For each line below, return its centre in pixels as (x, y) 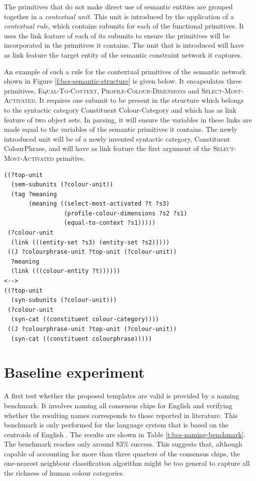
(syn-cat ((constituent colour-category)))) (85, 319)
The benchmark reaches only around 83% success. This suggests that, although (123, 444)
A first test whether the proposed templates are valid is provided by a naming (122, 396)
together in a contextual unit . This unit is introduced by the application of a (119, 16)
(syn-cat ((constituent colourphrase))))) (81, 339)
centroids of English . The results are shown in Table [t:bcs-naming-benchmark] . (125, 434)
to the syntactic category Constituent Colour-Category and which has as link (120, 109)
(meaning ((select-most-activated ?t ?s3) (99, 204)
